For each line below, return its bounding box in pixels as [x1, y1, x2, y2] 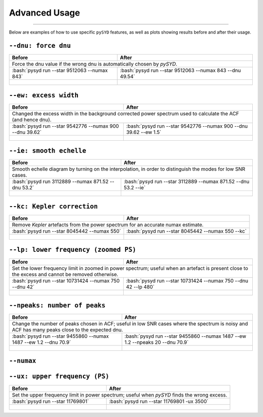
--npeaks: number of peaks [9, 301, 106, 309]
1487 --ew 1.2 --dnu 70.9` [12, 339, 71, 346]
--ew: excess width [9, 91, 79, 99]
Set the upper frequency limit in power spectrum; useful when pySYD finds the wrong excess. [12, 391, 227, 398]
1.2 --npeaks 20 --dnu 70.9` [124, 339, 189, 346]
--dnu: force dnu [9, 42, 71, 50]
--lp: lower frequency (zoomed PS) [9, 246, 136, 254]
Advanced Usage [9, 7, 80, 18]
